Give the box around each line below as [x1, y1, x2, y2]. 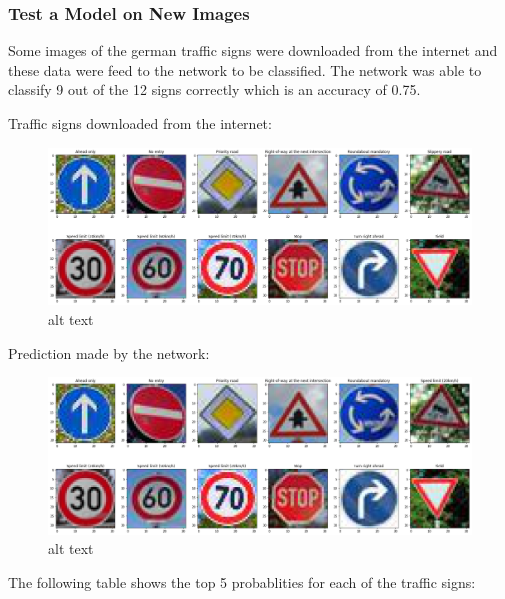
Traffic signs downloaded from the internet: [8, 113, 272, 133]
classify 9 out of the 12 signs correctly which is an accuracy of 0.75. [8, 79, 421, 100]
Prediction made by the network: [8, 342, 210, 363]
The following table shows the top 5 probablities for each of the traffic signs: [8, 572, 476, 593]
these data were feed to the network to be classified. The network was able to [8, 59, 482, 80]
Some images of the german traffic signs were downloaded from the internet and [8, 40, 498, 61]
